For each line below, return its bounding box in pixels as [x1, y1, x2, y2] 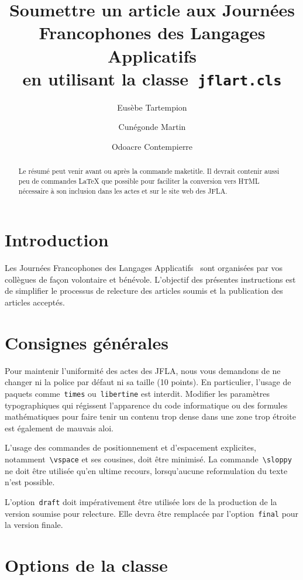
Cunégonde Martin [118, 121, 186, 133]
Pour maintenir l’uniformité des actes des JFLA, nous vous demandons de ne [5, 364, 281, 376]
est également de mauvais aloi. [5, 421, 114, 434]
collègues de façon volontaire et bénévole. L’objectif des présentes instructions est [5, 273, 296, 285]
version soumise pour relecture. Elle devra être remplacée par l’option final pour [5, 507, 299, 519]
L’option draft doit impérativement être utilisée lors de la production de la [5, 495, 277, 507]
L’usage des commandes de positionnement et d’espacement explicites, [5, 441, 256, 454]
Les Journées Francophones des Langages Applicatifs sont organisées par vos [5, 262, 283, 274]
